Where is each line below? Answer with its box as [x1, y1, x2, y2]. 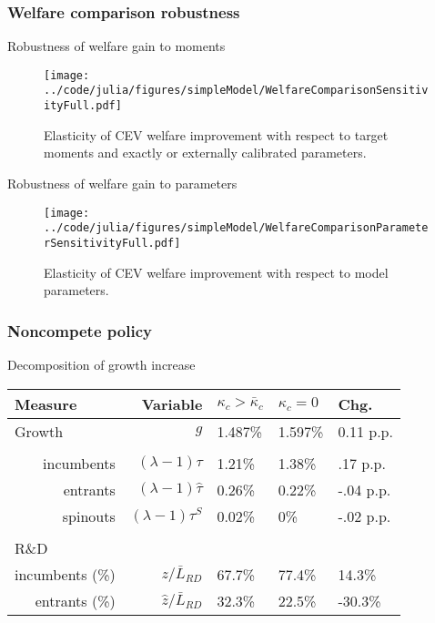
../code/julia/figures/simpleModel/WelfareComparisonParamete [44, 221, 429, 235]
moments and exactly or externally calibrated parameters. [44, 143, 367, 162]
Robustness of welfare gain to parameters [7, 173, 238, 192]
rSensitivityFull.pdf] [44, 236, 181, 250]
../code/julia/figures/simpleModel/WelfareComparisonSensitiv [44, 84, 429, 97]
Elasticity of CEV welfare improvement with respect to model [44, 262, 389, 281]
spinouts [62, 505, 116, 526]
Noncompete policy [7, 319, 152, 342]
